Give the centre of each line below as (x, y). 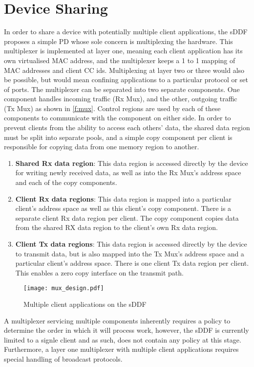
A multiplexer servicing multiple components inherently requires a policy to (117, 320)
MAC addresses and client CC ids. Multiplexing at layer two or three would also (124, 70)
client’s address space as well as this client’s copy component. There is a (123, 208)
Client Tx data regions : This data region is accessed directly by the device (131, 244)
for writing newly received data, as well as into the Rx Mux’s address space (128, 172)
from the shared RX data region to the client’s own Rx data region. (116, 227)
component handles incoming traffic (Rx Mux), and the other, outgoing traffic (121, 99)
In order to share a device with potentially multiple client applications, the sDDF (126, 32)
